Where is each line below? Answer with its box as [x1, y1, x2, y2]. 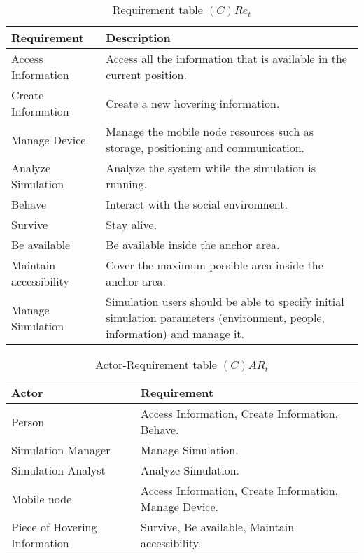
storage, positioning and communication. [106, 139, 304, 155]
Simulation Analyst [11, 462, 106, 478]
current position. [106, 66, 187, 83]
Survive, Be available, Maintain [141, 519, 295, 535]
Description [106, 29, 171, 45]
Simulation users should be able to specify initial [106, 293, 344, 309]
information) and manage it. [106, 325, 245, 342]
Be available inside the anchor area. [106, 237, 280, 253]
